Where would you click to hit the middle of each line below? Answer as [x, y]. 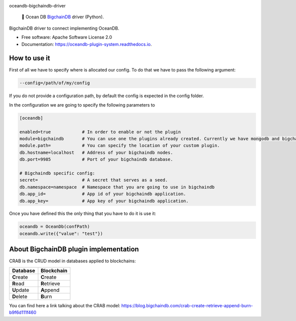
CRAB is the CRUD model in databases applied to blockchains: [73, 261]
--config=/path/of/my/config [55, 83]
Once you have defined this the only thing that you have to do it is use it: [83, 214]
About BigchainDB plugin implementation [74, 249]
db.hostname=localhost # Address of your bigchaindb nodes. [96, 152]
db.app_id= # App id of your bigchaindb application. [103, 194]
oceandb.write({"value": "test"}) [61, 233]
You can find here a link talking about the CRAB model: [65, 305]
